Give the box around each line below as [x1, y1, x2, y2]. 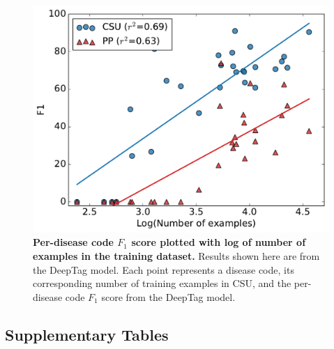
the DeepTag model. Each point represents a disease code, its [33, 262, 294, 277]
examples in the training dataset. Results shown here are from [33, 249, 320, 263]
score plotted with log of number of [131, 235, 306, 249]
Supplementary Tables [5, 323, 169, 345]
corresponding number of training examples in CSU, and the [33, 276, 291, 290]
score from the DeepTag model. [101, 289, 236, 304]
